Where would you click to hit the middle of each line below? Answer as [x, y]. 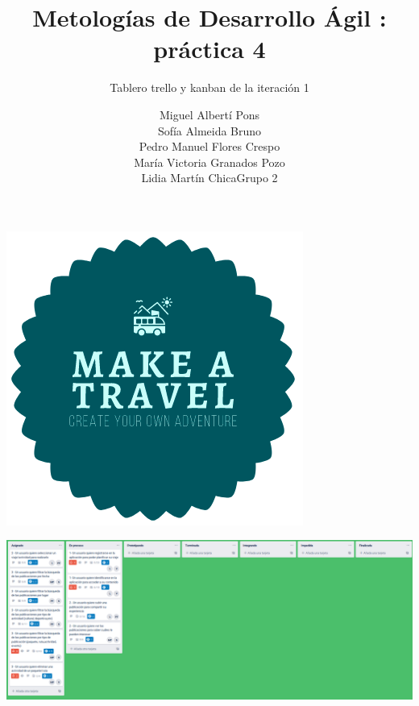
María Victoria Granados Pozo [209, 162]
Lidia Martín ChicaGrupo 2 [209, 178]
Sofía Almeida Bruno [209, 130]
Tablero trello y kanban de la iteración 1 [209, 87]
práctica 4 [209, 49]
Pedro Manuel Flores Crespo [209, 146]
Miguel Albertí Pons [209, 114]
